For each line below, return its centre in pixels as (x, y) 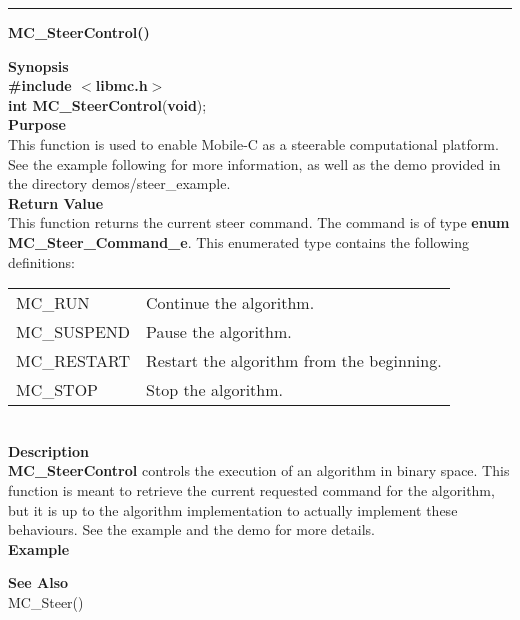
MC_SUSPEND (73, 332)
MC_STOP (57, 390)
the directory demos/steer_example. (119, 183)
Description (49, 450)
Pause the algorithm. (219, 332)
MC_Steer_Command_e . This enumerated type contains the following (238, 241)
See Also (38, 582)
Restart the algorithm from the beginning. (294, 361)
